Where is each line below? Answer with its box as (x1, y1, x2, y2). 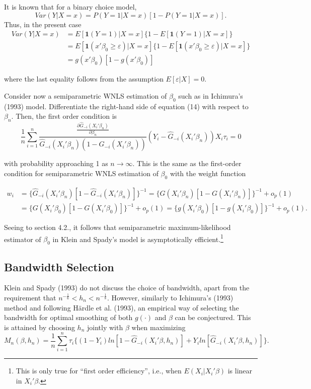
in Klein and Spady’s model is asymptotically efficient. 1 (52, 232, 223, 244)
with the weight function (170, 168, 246, 178)
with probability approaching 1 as (4, 158, 108, 169)
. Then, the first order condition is (11, 111, 117, 121)
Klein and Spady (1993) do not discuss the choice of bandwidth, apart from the (4, 282, 250, 293)
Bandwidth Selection (4, 259, 114, 274)
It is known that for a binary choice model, (4, 2, 137, 12)
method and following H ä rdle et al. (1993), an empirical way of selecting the (4, 302, 239, 313)
